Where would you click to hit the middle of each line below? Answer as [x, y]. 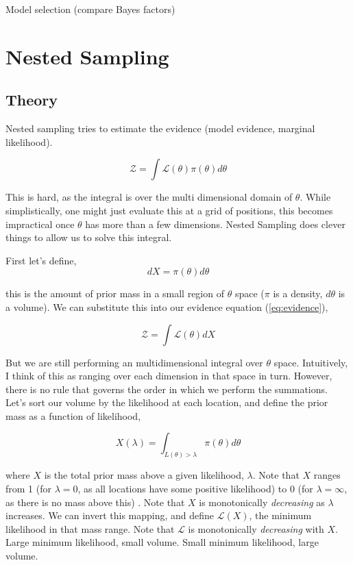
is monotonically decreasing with [256, 528]
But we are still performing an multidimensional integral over [134, 362]
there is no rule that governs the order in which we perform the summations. [167, 389]
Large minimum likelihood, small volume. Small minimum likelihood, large [162, 542]
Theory [32, 100]
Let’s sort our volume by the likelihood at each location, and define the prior [167, 402]
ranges [327, 475]
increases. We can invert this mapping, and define [110, 515]
